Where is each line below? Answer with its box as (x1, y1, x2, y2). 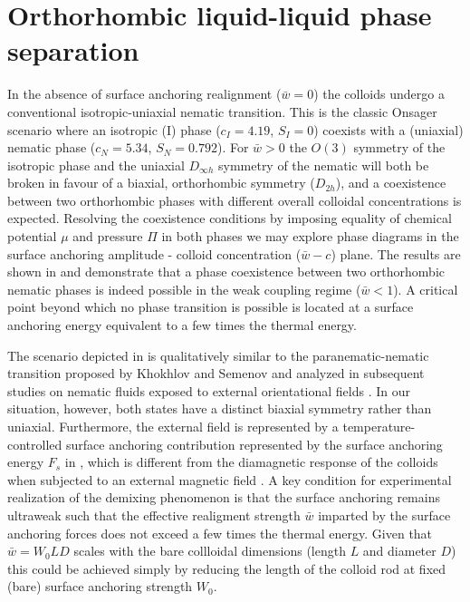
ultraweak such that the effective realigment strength (7, 505, 301, 524)
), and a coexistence (335, 173, 446, 192)
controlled (7, 434, 62, 453)
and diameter (362, 541, 436, 560)
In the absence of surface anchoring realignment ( (7, 84, 282, 103)
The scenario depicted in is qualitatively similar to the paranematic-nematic (7, 345, 429, 364)
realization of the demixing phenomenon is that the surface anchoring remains (7, 488, 440, 507)
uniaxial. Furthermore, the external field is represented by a (7, 417, 339, 435)
